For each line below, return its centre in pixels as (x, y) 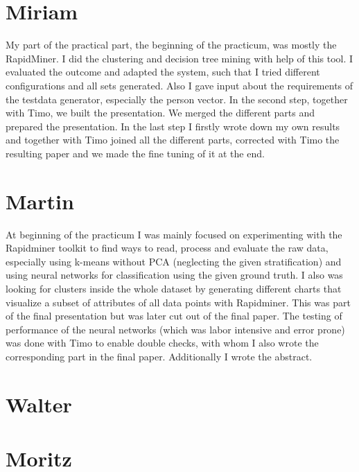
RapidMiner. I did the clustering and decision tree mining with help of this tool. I (179, 58)
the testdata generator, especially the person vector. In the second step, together (177, 99)
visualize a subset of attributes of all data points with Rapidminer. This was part (178, 302)
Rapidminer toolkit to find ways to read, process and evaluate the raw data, (167, 248)
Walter (39, 404)
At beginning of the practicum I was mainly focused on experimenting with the (174, 234)
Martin (40, 201)
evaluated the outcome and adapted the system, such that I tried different (163, 72)
